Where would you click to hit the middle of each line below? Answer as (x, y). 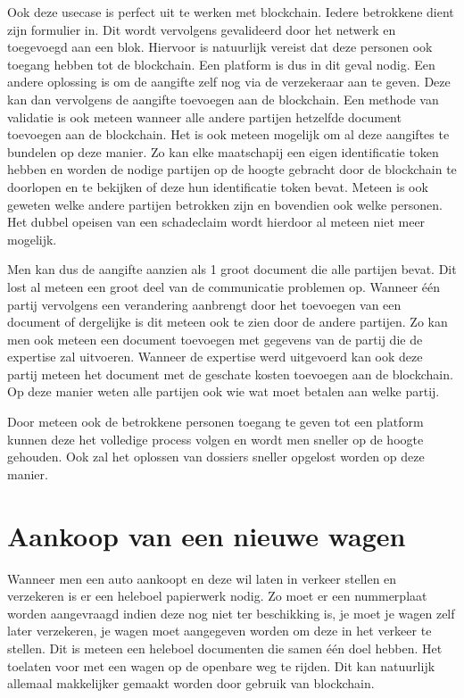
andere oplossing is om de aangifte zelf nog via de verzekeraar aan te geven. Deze (229, 82)
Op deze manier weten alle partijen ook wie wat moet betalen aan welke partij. (224, 391)
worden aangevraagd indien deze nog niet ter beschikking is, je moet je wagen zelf (231, 613)
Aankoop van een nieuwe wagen (207, 535)
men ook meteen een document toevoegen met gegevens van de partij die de (215, 339)
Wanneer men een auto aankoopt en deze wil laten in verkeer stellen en (202, 578)
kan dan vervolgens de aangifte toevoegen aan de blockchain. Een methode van (223, 99)
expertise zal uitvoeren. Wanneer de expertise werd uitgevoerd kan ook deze (215, 357)
